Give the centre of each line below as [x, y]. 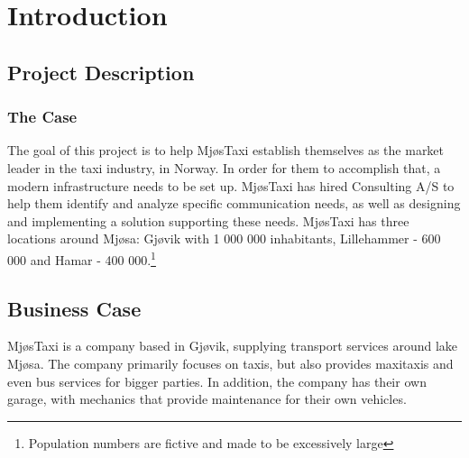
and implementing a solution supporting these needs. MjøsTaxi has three [208, 220]
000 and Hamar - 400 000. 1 [82, 258]
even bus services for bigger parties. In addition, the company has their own [217, 381]
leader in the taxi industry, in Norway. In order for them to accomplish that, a [224, 167]
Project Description [101, 72]
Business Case [74, 308]
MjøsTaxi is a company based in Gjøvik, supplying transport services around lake [232, 346]
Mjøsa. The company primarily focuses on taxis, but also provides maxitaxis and [230, 363]
